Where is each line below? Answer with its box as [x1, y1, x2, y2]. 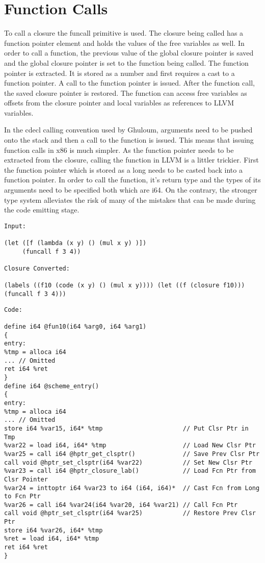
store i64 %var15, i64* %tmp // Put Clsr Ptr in [4, 424, 249, 432]
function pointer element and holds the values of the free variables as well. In [4, 37, 245, 48]
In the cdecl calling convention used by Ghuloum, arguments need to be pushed [4, 124, 253, 135]
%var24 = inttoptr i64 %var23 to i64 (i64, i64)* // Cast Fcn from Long [4, 484, 260, 492]
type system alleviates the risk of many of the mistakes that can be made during [4, 194, 256, 205]
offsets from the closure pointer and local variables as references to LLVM [4, 97, 234, 108]
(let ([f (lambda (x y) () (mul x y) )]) [4, 239, 147, 247]
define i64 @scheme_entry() [4, 382, 99, 390]
